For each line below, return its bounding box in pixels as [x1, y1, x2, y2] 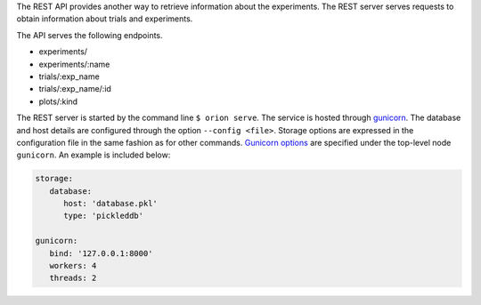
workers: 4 [49, 261, 97, 271]
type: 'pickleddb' [63, 211, 144, 221]
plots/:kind [38, 96, 78, 107]
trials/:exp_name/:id [38, 84, 111, 94]
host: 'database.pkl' [63, 198, 158, 209]
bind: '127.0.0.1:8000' [49, 248, 153, 258]
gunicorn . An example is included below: [16, 149, 171, 160]
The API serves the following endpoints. [16, 29, 164, 40]
